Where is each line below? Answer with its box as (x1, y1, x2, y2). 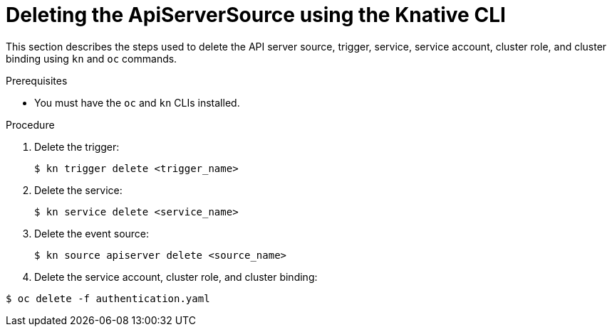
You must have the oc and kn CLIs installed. (34, 96, 240, 109)
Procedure (6, 118, 55, 131)
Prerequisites (6, 74, 68, 87)
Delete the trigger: (34, 140, 120, 153)
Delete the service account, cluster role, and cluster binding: (34, 270, 318, 283)
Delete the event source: (34, 227, 150, 240)
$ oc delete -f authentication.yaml (6, 292, 210, 304)
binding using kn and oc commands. (6, 52, 177, 65)
